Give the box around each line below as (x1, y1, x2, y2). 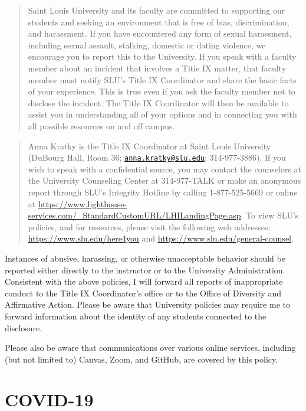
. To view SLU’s (241, 209, 299, 221)
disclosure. (5, 321, 42, 334)
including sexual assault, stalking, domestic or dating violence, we (28, 38, 266, 51)
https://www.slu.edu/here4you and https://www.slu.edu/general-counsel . (28, 232, 294, 244)
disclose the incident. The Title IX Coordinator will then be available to (28, 96, 289, 109)
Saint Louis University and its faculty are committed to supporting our (28, 4, 285, 16)
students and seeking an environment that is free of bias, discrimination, (28, 15, 289, 28)
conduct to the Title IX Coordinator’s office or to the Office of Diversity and (5, 286, 282, 299)
